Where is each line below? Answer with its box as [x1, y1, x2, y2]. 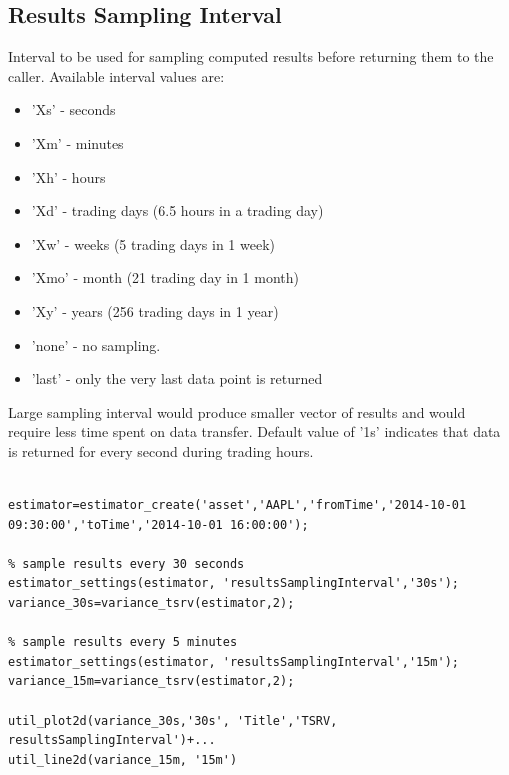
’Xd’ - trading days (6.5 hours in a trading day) [31, 200, 324, 221]
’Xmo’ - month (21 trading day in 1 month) [31, 267, 300, 288]
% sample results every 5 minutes [8, 635, 238, 650]
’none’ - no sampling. [31, 334, 161, 355]
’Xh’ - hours [31, 166, 106, 187]
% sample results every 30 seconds [8, 556, 245, 571]
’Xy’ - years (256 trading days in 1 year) [31, 300, 279, 321]
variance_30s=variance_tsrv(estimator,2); [8, 596, 295, 611]
